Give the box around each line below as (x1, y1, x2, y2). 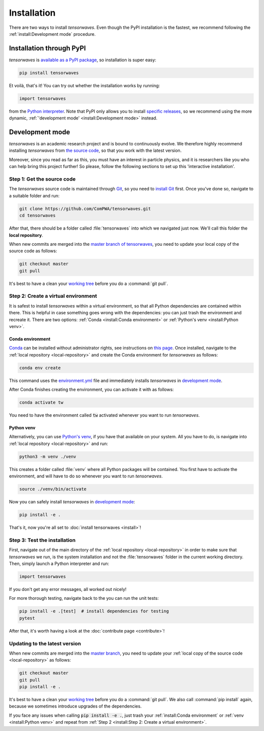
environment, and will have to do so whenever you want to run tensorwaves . (9, 473, 163, 479)
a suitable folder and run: (9, 192, 60, 198)
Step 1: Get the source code (9, 176, 76, 183)
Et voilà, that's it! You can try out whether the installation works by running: (9, 82, 160, 88)
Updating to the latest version (9, 640, 81, 647)
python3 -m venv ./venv (19, 453, 77, 459)
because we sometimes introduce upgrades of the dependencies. (9, 703, 142, 709)
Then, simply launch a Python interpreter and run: (9, 561, 110, 566)
